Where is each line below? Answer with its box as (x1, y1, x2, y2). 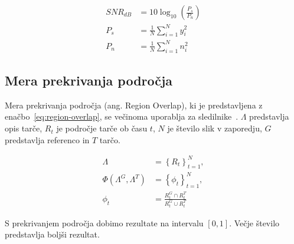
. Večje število (229, 216, 280, 229)
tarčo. (99, 133, 120, 146)
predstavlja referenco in (5, 133, 90, 146)
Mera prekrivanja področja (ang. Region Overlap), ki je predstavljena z (5, 98, 263, 111)
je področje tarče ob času (56, 122, 148, 134)
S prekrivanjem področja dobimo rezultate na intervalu (5, 216, 204, 229)
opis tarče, (5, 122, 43, 134)
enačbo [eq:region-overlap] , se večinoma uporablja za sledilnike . (5, 110, 239, 123)
